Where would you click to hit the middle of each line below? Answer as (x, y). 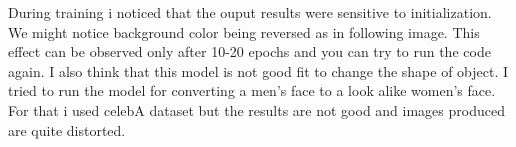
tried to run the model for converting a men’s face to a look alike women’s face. (252, 90)
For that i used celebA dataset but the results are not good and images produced (256, 109)
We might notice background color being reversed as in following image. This (244, 31)
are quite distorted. (67, 129)
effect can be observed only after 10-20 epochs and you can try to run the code (249, 51)
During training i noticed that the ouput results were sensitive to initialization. (250, 12)
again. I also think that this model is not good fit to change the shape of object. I (258, 70)
